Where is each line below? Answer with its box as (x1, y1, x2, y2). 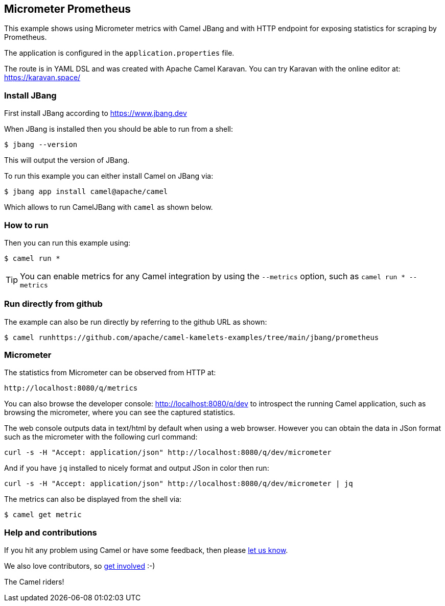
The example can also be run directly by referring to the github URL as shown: (4, 317, 267, 326)
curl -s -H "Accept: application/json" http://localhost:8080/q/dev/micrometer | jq (4, 479, 353, 488)
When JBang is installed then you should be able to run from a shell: (4, 125, 233, 134)
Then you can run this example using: (4, 238, 131, 247)
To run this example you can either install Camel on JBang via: (4, 172, 214, 181)
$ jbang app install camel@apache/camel (4, 187, 168, 196)
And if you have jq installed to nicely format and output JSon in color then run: (4, 464, 269, 473)
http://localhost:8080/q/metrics (4, 384, 138, 393)
